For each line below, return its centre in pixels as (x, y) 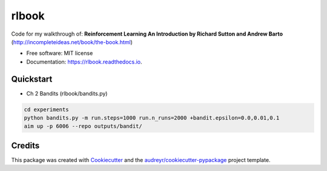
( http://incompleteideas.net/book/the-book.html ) (72, 42)
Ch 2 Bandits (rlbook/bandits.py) (67, 93)
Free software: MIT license (60, 53)
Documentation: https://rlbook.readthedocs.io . (84, 62)
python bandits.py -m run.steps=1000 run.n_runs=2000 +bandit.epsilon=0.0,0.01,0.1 (152, 118)
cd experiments (46, 109)
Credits (25, 145)
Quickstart (32, 79)
